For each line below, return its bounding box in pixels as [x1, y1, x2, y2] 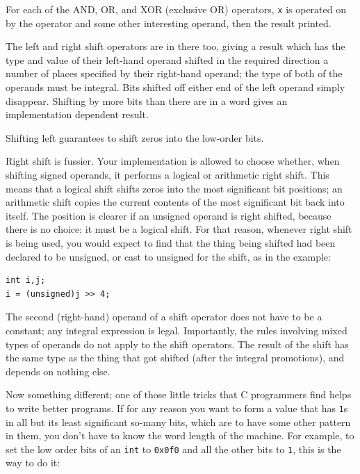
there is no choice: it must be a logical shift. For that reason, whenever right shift [6, 222, 352, 236]
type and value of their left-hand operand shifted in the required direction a [6, 52, 329, 67]
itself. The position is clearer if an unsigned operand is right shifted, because [6, 208, 332, 222]
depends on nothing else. [6, 363, 111, 378]
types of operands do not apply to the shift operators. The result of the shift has [6, 336, 349, 351]
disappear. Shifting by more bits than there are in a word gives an [6, 93, 288, 108]
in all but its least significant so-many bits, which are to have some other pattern [6, 414, 351, 429]
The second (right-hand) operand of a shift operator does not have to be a [6, 309, 322, 324]
